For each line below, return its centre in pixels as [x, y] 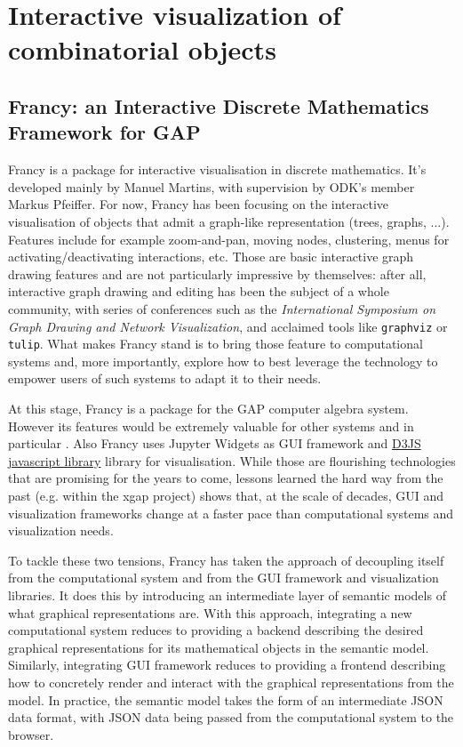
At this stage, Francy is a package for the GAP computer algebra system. [208, 408]
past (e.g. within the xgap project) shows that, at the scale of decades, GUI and [226, 495]
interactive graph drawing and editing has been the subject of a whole [199, 291]
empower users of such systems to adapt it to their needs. [165, 378]
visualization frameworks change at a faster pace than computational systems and [231, 513]
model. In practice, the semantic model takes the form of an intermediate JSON [226, 699]
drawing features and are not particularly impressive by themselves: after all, [217, 273]
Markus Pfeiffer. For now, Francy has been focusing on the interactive [199, 204]
